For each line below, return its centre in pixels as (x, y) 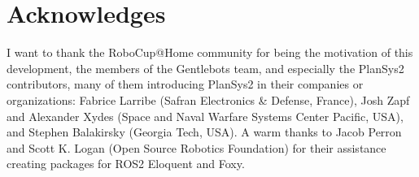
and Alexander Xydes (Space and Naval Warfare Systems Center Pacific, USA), (205, 116)
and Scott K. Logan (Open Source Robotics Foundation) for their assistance (196, 147)
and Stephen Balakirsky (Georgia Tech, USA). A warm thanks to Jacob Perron (204, 132)
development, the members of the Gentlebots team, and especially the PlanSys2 (205, 68)
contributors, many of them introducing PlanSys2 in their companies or (185, 84)
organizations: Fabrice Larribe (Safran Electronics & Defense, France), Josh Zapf (208, 99)
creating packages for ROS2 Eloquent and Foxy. (126, 164)
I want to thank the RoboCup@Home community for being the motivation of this (210, 52)
